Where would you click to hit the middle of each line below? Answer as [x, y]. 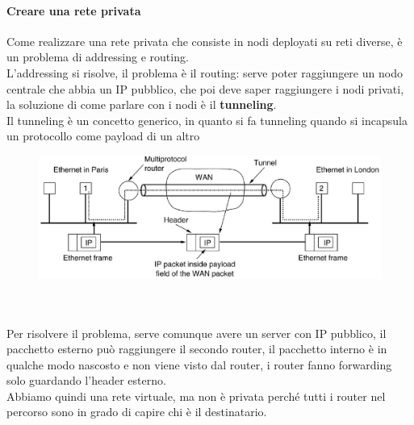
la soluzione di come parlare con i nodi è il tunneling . [142, 104]
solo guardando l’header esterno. [86, 380]
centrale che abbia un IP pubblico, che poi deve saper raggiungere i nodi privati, [205, 88]
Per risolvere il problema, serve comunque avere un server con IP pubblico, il [197, 333]
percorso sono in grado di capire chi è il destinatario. [137, 412]
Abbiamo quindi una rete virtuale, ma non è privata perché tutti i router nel [196, 396]
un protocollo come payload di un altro [103, 136]
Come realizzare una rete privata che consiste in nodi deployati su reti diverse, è [205, 41]
